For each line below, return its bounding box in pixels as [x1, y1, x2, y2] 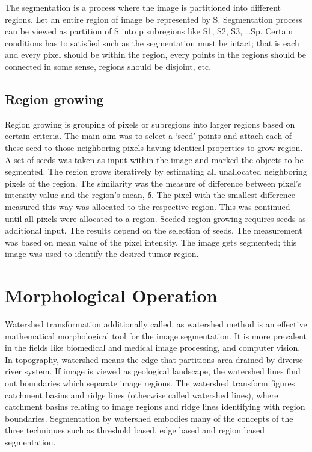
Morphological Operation [5, 283, 218, 308]
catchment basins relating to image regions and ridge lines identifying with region [5, 400, 305, 413]
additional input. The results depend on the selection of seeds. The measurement [5, 224, 302, 237]
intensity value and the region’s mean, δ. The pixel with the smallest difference [5, 188, 295, 201]
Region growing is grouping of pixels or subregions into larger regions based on [5, 117, 295, 130]
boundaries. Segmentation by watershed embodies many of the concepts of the [5, 412, 293, 424]
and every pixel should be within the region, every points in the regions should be [5, 48, 307, 61]
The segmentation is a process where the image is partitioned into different [5, 1, 281, 13]
